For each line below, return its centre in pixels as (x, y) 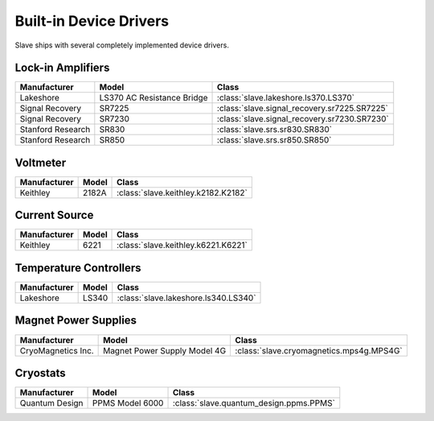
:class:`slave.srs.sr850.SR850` (274, 140)
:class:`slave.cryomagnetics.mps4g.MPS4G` (319, 350)
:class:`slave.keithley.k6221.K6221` (182, 246)
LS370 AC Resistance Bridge (154, 98)
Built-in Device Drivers (92, 21)
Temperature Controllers (78, 268)
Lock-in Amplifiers (62, 68)
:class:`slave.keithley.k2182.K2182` (182, 192)
